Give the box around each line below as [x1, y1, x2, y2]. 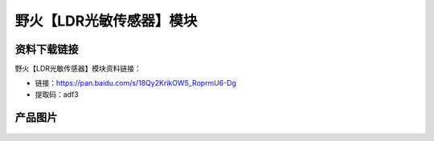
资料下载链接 [14, 42, 79, 56]
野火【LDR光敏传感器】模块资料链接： [14, 64, 142, 74]
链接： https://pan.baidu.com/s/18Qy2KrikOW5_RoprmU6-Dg [35, 79, 237, 88]
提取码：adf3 [35, 89, 80, 99]
